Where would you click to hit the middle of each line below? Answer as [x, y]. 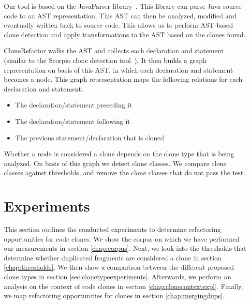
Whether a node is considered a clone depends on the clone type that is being [119, 154]
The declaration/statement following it [73, 121]
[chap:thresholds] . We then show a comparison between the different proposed [119, 267]
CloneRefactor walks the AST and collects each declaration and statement [114, 51]
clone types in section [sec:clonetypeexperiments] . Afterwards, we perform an [118, 276]
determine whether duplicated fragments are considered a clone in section [113, 257]
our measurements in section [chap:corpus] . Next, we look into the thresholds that [125, 248]
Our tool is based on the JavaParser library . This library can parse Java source [123, 6]
